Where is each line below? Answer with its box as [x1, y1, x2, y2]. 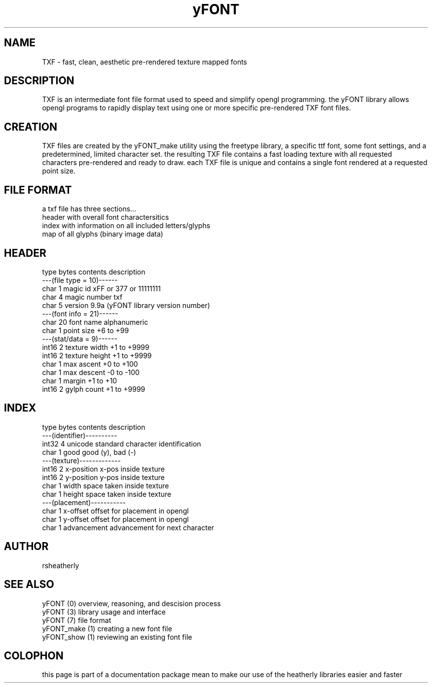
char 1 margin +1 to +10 [42, 376, 117, 385]
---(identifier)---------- [42, 431, 117, 440]
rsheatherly [42, 561, 79, 570]
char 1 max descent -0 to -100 [42, 368, 140, 377]
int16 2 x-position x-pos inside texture [42, 464, 165, 473]
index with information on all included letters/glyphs [42, 221, 211, 230]
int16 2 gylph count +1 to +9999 [42, 384, 145, 393]
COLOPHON [4, 649, 64, 662]
